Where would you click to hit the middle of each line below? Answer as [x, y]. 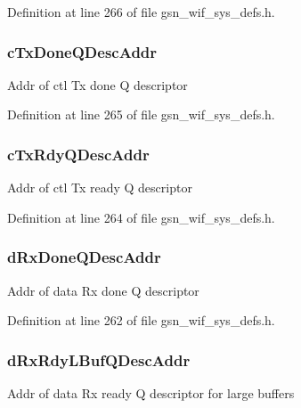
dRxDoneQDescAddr [84, 257]
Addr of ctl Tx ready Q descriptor [100, 188]
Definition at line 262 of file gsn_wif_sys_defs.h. [141, 320]
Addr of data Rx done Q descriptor [103, 290]
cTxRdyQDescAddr [78, 154]
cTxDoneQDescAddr [82, 51]
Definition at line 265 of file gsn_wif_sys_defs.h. [141, 114]
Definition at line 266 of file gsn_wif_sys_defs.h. [141, 12]
